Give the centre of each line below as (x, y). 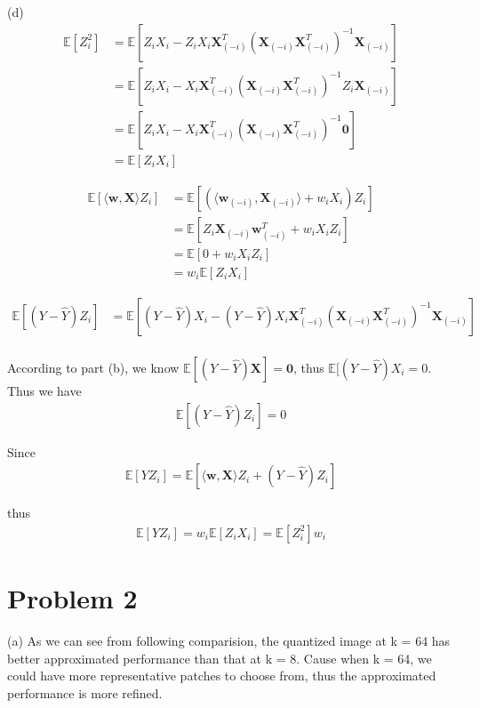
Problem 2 (72, 597)
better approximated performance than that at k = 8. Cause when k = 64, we (220, 658)
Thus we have (44, 390)
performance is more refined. (85, 692)
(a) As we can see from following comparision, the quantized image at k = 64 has (229, 640)
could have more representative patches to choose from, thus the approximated (222, 676)
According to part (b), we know (93, 367)
